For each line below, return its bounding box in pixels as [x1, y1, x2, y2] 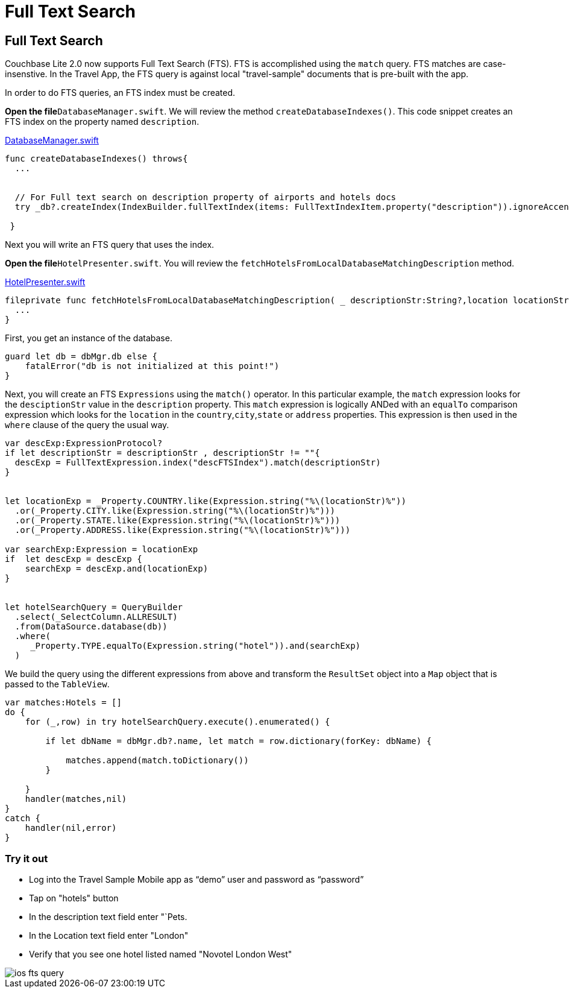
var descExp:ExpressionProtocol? [5, 438, 163, 449]
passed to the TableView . [5, 679, 110, 690]
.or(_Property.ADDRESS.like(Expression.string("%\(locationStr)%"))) [14, 525, 351, 535]
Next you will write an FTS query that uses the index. [5, 239, 215, 250]
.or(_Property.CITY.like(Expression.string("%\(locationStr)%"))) [14, 506, 335, 516]
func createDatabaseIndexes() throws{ [5, 154, 188, 164]
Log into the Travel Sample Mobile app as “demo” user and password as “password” [29, 874, 364, 884]
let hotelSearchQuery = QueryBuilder [5, 602, 183, 613]
